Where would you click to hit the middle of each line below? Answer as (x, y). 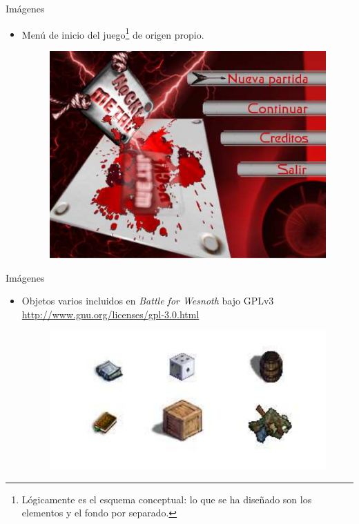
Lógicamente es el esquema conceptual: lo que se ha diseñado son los (167, 499)
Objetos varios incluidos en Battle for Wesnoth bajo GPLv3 (148, 301)
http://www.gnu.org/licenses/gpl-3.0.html (110, 314)
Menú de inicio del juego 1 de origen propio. (113, 33)
